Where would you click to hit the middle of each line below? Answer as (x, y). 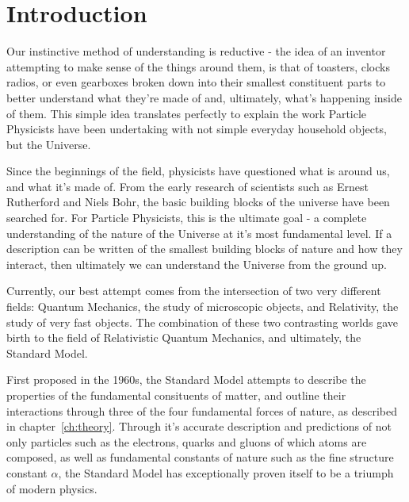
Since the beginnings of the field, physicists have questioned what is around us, (198, 171)
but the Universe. (49, 144)
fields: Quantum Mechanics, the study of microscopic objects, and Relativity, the (203, 307)
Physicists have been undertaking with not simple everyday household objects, (197, 129)
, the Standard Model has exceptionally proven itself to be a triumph (226, 472)
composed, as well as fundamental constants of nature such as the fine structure (200, 457)
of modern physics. (52, 488)
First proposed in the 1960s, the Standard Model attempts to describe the (186, 379)
